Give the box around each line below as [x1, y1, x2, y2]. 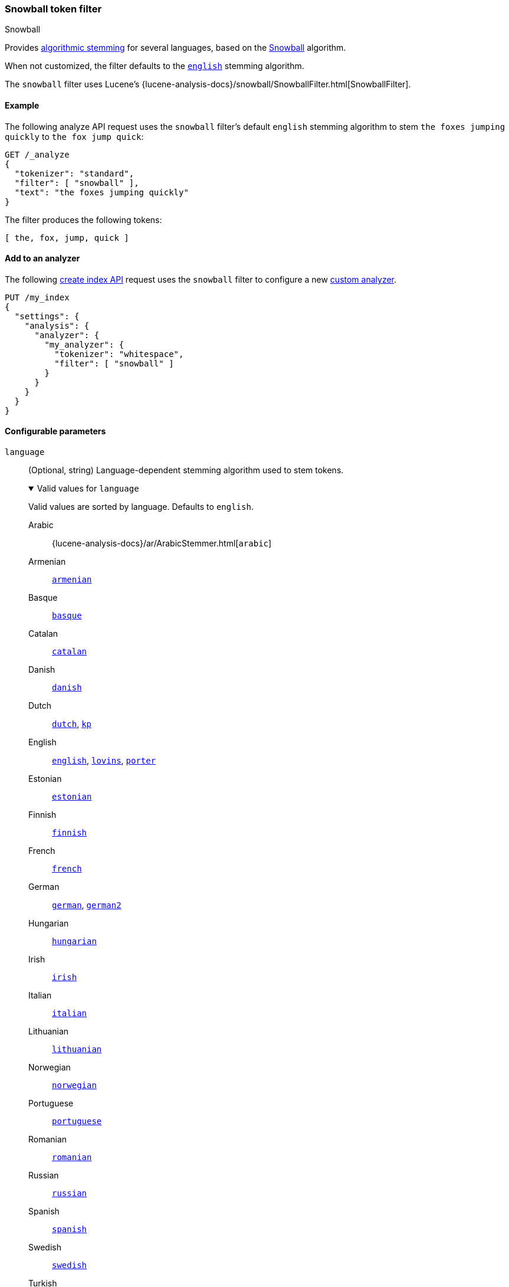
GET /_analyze [5, 149, 70, 159]
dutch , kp [52, 719, 91, 729]
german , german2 [52, 900, 121, 911]
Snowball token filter [5, 3, 102, 15]
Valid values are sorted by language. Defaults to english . [28, 502, 254, 512]
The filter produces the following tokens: [5, 214, 162, 225]
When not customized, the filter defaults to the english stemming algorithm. [5, 61, 304, 71]
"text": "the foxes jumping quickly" [14, 187, 189, 197]
